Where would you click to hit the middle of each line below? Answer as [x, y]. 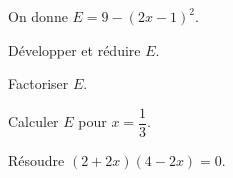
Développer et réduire [74, 49]
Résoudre [36, 159]
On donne [38, 16]
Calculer [33, 121]
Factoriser [38, 83]
